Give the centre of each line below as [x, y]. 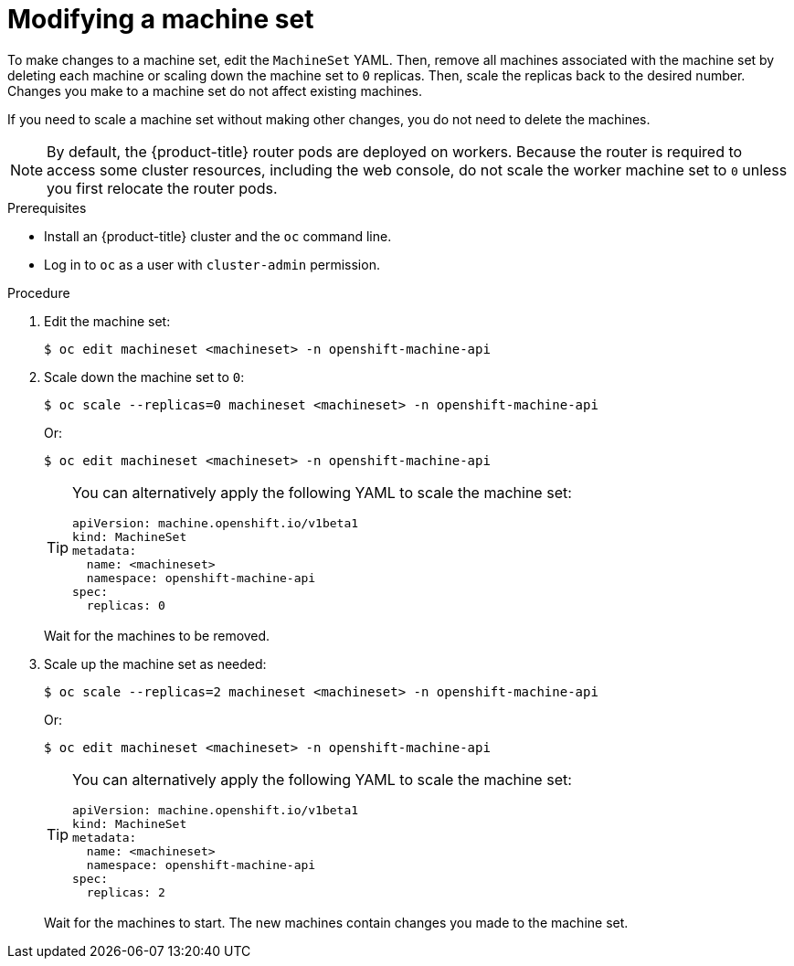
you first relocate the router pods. [162, 188]
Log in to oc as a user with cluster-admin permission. [212, 264]
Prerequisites [47, 207]
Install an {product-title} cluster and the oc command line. [218, 236]
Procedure [39, 292]
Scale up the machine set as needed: [155, 663]
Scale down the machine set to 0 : [144, 377]
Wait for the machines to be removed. [157, 635]
